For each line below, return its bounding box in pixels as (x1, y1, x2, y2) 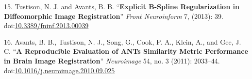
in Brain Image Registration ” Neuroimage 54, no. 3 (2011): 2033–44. (4, 55, 220, 65)
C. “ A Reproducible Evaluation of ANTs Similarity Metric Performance (4, 46, 248, 56)
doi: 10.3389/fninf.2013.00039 (4, 20, 89, 31)
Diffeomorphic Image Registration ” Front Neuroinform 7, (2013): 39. (4, 11, 223, 21)
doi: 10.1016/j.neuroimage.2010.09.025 (4, 65, 115, 75)
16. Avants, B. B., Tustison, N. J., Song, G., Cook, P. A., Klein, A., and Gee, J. (4, 36, 241, 47)
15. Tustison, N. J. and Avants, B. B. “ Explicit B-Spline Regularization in (4, 1, 239, 11)
